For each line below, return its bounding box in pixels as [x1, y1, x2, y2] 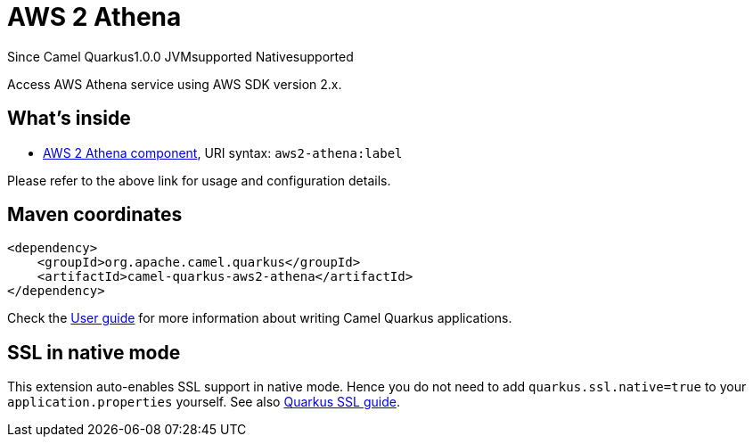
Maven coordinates [7, 203, 183, 226]
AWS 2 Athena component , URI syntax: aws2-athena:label [43, 144, 403, 160]
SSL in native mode [7, 341, 181, 364]
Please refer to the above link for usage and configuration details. [7, 172, 391, 188]
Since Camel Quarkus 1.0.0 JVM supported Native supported [7, 48, 354, 64]
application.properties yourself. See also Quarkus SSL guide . [7, 394, 400, 410]
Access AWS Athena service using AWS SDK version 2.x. [7, 76, 342, 92]
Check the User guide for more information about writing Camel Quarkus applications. [7, 310, 512, 326]
